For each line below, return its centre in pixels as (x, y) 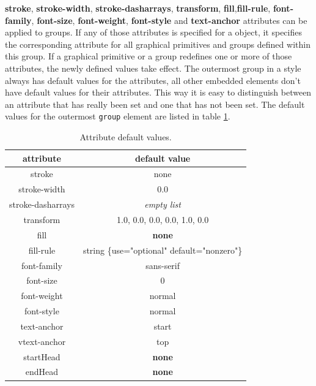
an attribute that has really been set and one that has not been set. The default (155, 104)
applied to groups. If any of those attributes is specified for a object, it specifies (153, 32)
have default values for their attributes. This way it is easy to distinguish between (158, 92)
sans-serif (163, 265)
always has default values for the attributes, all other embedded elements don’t (153, 80)
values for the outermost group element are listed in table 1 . (118, 116)
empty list (163, 204)
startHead (42, 356)
